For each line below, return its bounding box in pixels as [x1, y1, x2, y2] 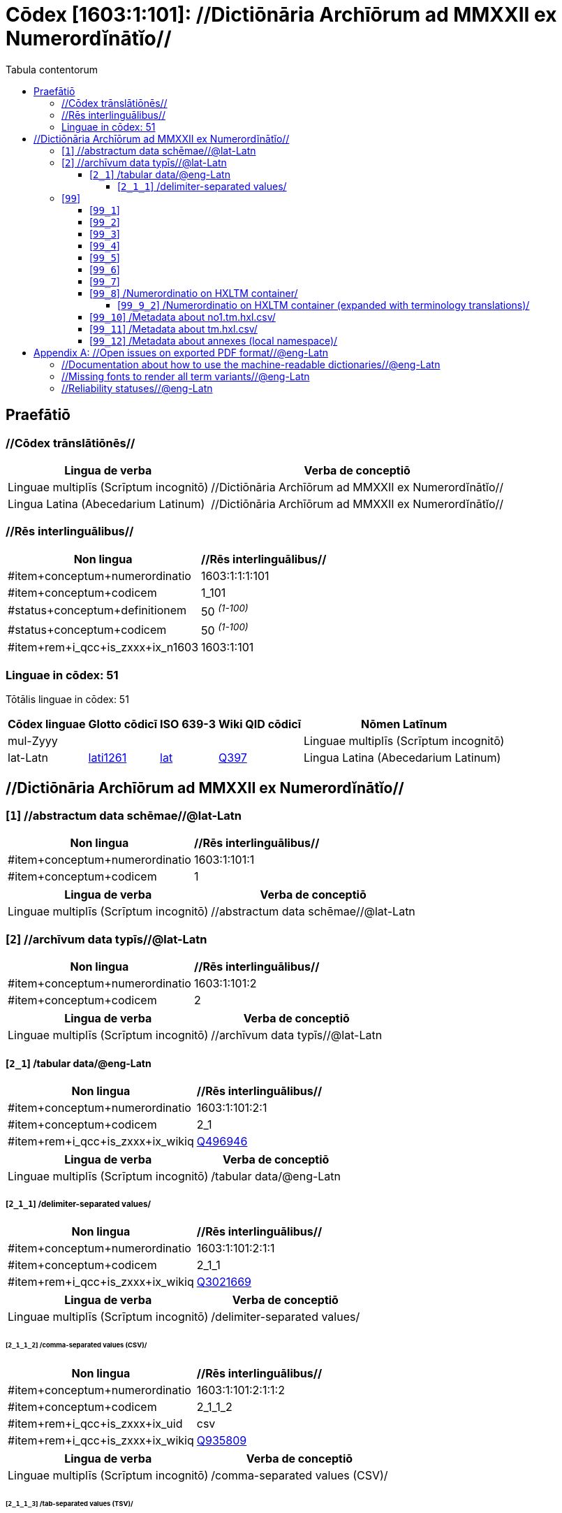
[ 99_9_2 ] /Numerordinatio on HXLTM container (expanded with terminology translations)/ [117, 298, 530, 311]
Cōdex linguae [8, 717, 86, 732]
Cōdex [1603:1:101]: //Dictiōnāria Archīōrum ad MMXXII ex [6, 3, 557, 27]
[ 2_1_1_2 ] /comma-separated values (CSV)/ [6, 1340, 147, 1349]
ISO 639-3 [160, 717, 216, 732]
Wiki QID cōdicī [219, 717, 302, 732]
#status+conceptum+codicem [8, 622, 167, 637]
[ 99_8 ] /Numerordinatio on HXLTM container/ [89, 287, 298, 299]
